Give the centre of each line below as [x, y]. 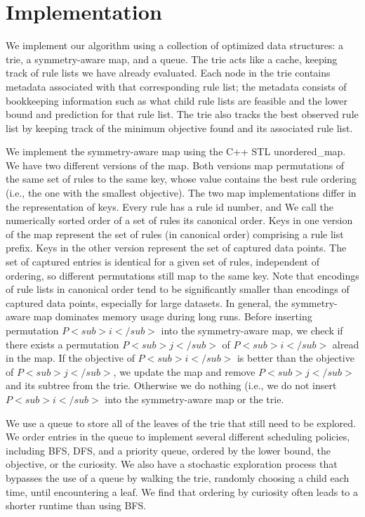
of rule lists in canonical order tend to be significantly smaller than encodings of [178, 289]
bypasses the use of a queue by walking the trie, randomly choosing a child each [178, 477]
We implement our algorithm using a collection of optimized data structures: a [175, 45]
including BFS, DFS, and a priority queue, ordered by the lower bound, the [168, 450]
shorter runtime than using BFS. [76, 505]
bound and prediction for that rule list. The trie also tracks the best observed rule [182, 114]
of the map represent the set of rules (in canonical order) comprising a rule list [175, 234]
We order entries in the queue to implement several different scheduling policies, [178, 437]
